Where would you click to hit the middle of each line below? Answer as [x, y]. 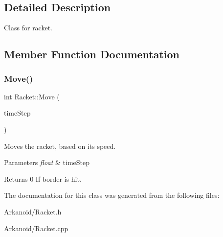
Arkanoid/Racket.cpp [36, 228]
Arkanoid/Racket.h [33, 211]
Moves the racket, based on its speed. [60, 146]
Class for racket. [28, 28]
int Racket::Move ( [32, 96]
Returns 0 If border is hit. [43, 178]
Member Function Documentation [92, 54]
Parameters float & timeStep [47, 162]
